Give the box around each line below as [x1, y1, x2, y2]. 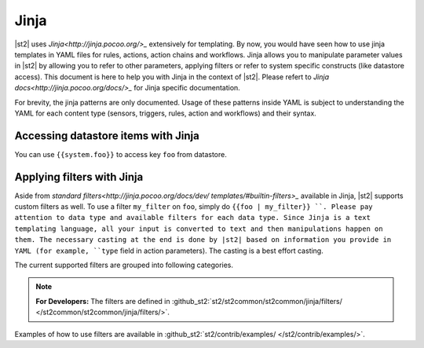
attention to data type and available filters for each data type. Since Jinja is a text [14, 213, 371, 222]
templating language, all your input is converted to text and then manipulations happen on [14, 224, 384, 233]
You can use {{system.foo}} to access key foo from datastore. [14, 149, 228, 159]
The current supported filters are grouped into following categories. [14, 260, 234, 270]
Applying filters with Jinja [14, 170, 144, 184]
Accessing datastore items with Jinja [14, 129, 199, 142]
